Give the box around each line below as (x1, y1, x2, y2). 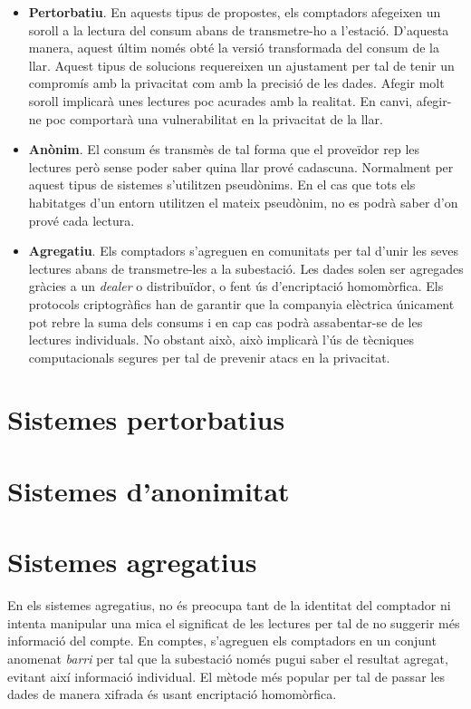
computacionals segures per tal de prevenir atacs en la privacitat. (28, 347, 390, 366)
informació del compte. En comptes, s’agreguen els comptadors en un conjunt (7, 631, 437, 650)
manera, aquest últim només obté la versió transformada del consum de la (28, 38, 439, 57)
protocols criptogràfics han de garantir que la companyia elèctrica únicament (28, 294, 455, 313)
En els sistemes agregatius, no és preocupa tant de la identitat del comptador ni (7, 596, 451, 615)
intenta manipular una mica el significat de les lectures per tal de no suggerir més (7, 613, 460, 632)
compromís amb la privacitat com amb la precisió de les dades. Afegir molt (28, 73, 445, 92)
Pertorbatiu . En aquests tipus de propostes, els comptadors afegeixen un (28, 3, 441, 21)
